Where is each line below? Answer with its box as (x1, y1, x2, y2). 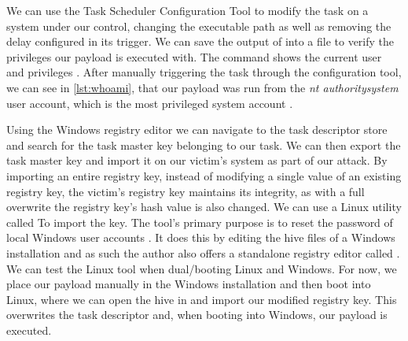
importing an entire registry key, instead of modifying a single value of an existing (6, 167, 402, 183)
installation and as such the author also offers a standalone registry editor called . (6, 244, 400, 261)
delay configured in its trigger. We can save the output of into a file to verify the (6, 33, 395, 50)
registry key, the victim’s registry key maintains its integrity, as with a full (6, 183, 365, 199)
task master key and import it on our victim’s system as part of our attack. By (6, 152, 388, 169)
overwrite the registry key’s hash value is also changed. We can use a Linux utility (6, 198, 402, 215)
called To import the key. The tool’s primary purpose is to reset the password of (6, 213, 393, 230)
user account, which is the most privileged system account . (6, 95, 293, 111)
